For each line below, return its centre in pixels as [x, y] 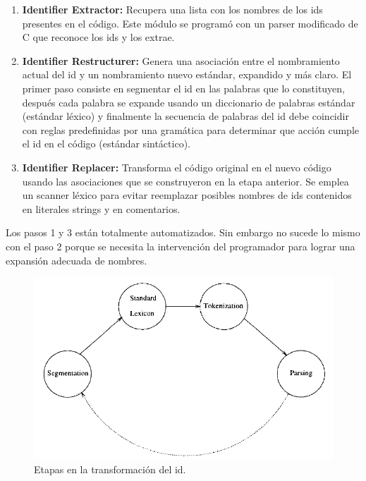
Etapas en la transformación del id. [110, 469]
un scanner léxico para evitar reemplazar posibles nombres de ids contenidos [187, 195]
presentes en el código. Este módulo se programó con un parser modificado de [190, 23]
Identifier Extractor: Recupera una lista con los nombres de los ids [172, 9]
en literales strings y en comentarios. [101, 208]
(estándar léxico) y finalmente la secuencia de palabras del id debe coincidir [185, 116]
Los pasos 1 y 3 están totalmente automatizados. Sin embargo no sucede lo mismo [183, 232]
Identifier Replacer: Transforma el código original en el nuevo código [177, 167]
